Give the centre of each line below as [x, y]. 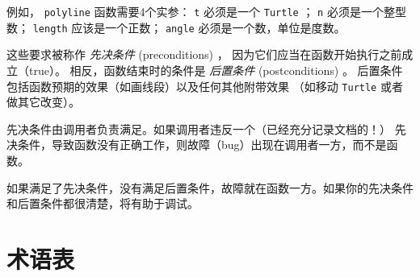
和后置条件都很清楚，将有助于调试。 [103, 203]
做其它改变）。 [43, 102]
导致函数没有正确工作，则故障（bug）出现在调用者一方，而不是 [219, 145]
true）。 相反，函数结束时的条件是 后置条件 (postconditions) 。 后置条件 [216, 70]
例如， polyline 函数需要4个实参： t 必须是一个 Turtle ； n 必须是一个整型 [206, 11]
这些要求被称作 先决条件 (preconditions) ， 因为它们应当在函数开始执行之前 [204, 54]
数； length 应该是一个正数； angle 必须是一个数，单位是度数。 [176, 27]
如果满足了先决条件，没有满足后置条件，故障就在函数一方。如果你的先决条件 [210, 187]
